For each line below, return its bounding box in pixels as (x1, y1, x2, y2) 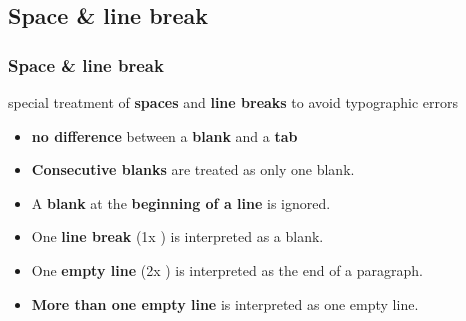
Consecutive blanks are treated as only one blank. (31, 159, 355, 180)
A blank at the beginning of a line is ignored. (31, 192, 331, 213)
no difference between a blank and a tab (31, 125, 298, 146)
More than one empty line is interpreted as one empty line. (31, 293, 419, 314)
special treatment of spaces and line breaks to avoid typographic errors (8, 92, 459, 112)
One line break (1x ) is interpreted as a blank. (31, 226, 324, 247)
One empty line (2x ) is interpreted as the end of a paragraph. (31, 259, 423, 280)
